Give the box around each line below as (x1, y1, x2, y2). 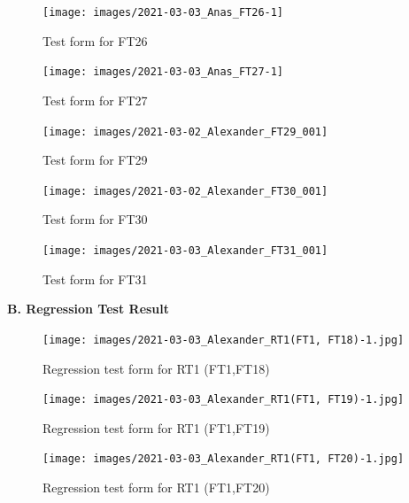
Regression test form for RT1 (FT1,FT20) (42, 478, 270, 496)
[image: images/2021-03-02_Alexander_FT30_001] (42, 184, 328, 197)
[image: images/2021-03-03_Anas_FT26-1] (42, 6, 284, 19)
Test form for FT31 (42, 269, 148, 288)
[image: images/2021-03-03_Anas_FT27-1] (42, 66, 284, 79)
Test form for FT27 (42, 90, 148, 109)
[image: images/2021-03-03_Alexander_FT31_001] (42, 244, 328, 257)
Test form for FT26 (42, 31, 148, 50)
